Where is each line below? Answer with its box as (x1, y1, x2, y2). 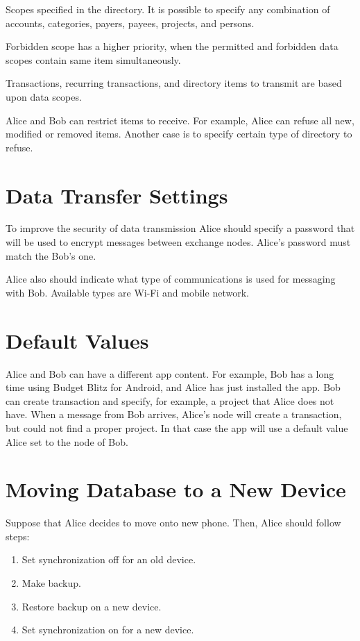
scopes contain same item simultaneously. (6, 52, 181, 67)
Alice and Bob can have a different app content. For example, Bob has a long (6, 366, 334, 381)
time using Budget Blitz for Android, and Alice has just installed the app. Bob (6, 380, 341, 394)
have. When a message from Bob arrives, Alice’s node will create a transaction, (6, 407, 342, 422)
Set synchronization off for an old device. (22, 552, 196, 567)
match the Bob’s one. (6, 248, 96, 263)
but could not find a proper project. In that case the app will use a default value (6, 420, 348, 435)
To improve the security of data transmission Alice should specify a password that (6, 221, 355, 235)
